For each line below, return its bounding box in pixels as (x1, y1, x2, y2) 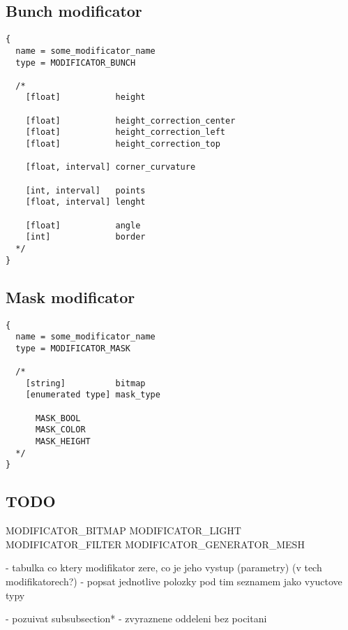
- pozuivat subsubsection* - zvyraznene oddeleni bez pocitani (6, 611, 267, 626)
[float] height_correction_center (25, 115, 236, 126)
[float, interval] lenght (25, 197, 146, 207)
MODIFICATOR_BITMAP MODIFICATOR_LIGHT (6, 523, 241, 538)
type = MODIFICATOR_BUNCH (15, 57, 136, 68)
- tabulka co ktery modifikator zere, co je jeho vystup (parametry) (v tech (6, 560, 322, 575)
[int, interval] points (25, 185, 146, 196)
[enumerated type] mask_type (25, 390, 160, 400)
